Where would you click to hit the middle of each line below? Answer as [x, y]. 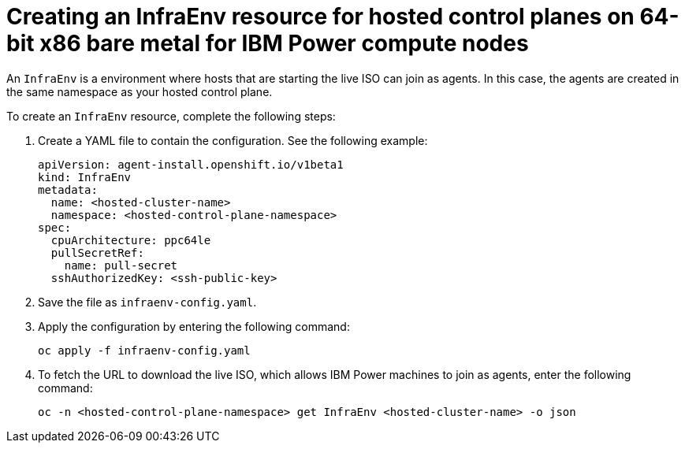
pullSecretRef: [97, 252]
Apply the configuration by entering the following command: [194, 326]
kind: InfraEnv [85, 177]
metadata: [68, 189]
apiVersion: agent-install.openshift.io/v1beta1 [191, 164]
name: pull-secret [121, 265]
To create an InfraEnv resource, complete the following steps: [171, 116]
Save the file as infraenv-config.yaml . [147, 302]
